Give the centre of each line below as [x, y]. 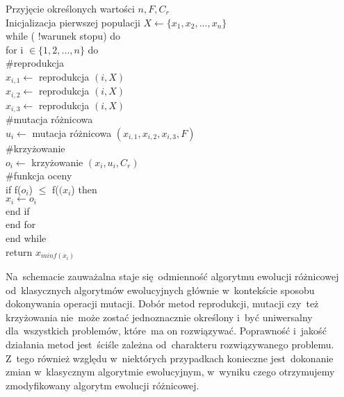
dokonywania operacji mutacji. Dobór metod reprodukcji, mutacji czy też [162, 303]
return [19, 251]
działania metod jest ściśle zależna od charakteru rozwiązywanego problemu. [170, 345]
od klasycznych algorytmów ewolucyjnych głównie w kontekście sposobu [160, 290]
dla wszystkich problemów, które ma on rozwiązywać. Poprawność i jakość [166, 331]
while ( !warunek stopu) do [63, 36]
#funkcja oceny [39, 176]
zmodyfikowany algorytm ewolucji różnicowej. [103, 385]
